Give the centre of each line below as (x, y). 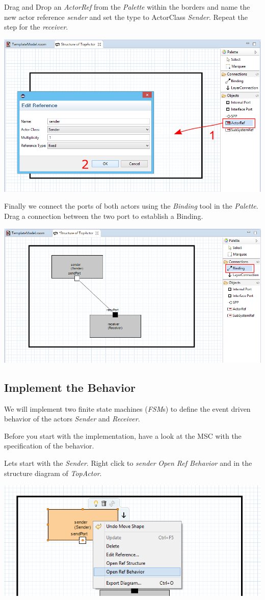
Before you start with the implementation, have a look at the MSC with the (123, 435)
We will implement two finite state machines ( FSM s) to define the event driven (127, 408)
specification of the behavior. (49, 446)
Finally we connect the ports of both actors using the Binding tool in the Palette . (131, 206)
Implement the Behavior (70, 387)
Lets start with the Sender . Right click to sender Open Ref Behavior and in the (128, 462)
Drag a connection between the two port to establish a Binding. (104, 216)
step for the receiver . (36, 27)
